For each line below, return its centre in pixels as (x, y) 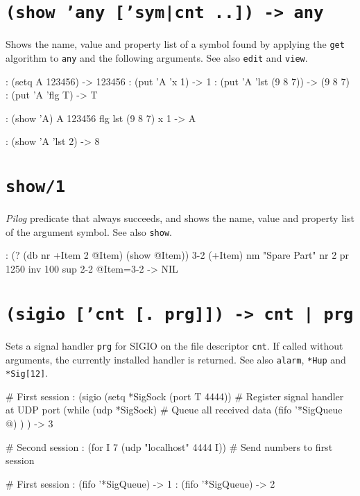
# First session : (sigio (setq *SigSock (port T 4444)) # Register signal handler (175, 396)
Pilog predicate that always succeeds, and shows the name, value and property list (180, 218)
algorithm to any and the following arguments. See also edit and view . (157, 57)
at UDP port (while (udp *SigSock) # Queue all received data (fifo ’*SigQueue (174, 410)
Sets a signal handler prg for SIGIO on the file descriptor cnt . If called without (174, 345)
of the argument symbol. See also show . (89, 231)
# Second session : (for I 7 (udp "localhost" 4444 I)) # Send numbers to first (169, 446)
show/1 (35, 187)
